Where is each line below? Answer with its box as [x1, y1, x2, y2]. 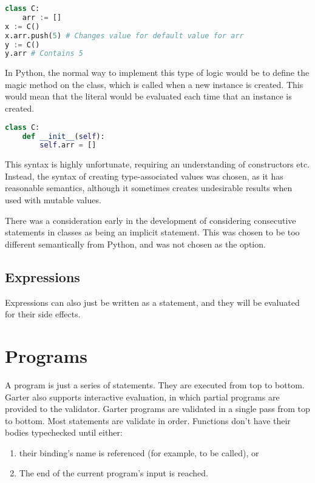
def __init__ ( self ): [22, 132, 105, 141]
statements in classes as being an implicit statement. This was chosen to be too [5, 226, 300, 238]
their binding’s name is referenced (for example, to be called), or [19, 446, 259, 459]
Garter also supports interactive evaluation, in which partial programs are [5, 390, 280, 403]
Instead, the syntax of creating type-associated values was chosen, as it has [5, 169, 283, 182]
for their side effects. [5, 308, 81, 320]
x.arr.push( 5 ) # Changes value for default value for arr [5, 31, 244, 40]
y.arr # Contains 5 [5, 49, 83, 58]
